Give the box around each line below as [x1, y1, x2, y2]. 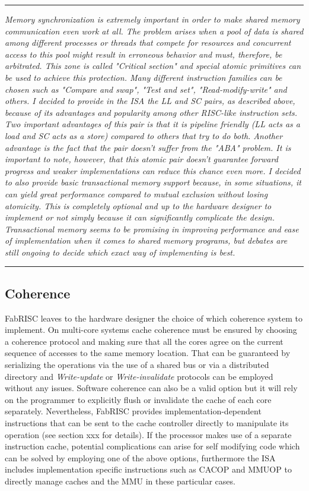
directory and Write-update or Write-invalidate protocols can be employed [5, 370, 273, 382]
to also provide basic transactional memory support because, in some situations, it [5, 176, 301, 188]
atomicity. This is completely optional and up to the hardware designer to [5, 199, 272, 212]
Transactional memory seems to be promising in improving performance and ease [5, 222, 299, 235]
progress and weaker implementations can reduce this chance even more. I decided [5, 164, 301, 177]
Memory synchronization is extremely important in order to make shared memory [5, 13, 300, 25]
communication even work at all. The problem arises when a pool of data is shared [5, 24, 304, 37]
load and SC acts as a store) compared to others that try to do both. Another [5, 129, 283, 141]
